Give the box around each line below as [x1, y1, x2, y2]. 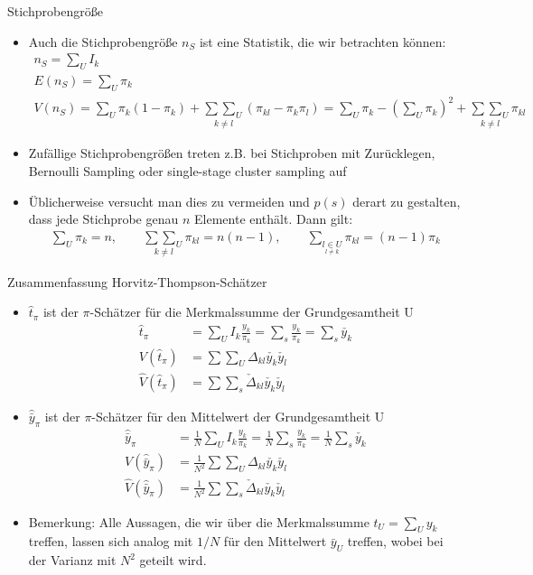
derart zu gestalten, [352, 191, 461, 210]
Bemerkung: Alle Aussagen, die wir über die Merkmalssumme [28, 512, 369, 531]
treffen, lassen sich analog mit [28, 532, 193, 551]
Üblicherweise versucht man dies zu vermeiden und [28, 191, 310, 210]
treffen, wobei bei [347, 532, 444, 551]
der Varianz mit [28, 551, 117, 570]
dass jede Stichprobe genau [28, 209, 179, 228]
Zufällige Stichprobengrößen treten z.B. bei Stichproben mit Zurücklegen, [28, 144, 435, 162]
